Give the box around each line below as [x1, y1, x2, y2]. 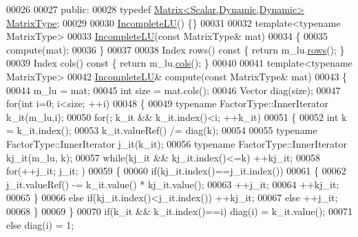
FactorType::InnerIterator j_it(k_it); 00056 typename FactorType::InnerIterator [6, 136, 348, 150]
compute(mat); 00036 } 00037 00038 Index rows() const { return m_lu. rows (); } [6, 42, 345, 56]
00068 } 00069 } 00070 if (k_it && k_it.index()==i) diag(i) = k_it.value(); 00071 [6, 203, 352, 218]
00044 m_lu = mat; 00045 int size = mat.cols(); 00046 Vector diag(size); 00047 [6, 82, 341, 97]
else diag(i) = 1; [6, 217, 74, 232]
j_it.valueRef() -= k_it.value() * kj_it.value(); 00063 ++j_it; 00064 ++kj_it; [6, 177, 339, 191]
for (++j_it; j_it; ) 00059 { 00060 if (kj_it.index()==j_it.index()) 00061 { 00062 [6, 163, 346, 178]
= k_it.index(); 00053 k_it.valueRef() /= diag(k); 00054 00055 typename [6, 123, 317, 137]
